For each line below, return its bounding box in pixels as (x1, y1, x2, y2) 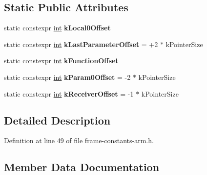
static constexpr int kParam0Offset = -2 (4, 72, 131, 82)
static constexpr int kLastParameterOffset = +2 (4, 39, 158, 49)
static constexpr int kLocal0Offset (4, 23, 111, 33)
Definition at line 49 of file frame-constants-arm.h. (4, 135, 154, 146)
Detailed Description (4, 112, 111, 127)
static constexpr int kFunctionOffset (4, 55, 119, 66)
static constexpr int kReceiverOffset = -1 (4, 88, 134, 99)
